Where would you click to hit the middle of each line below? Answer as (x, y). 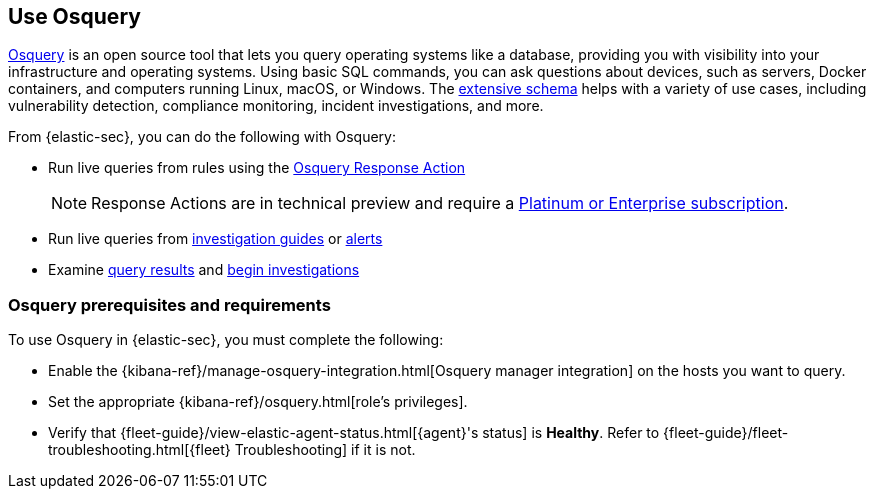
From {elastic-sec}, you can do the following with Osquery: (202, 137)
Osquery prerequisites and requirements (169, 304)
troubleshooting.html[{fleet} (139, 450)
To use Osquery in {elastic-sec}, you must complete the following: (226, 340)
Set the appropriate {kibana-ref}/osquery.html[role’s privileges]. (258, 402)
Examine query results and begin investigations (204, 270)
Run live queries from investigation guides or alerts (215, 239)
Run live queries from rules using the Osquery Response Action (257, 168)
